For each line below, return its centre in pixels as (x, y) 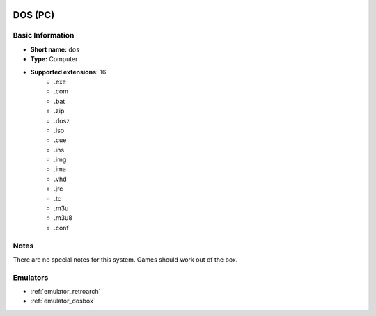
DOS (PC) (34, 15)
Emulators (31, 277)
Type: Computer (54, 59)
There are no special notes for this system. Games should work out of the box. (125, 259)
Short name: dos (55, 49)
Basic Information (44, 35)
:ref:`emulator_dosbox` (63, 301)
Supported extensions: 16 (68, 72)
